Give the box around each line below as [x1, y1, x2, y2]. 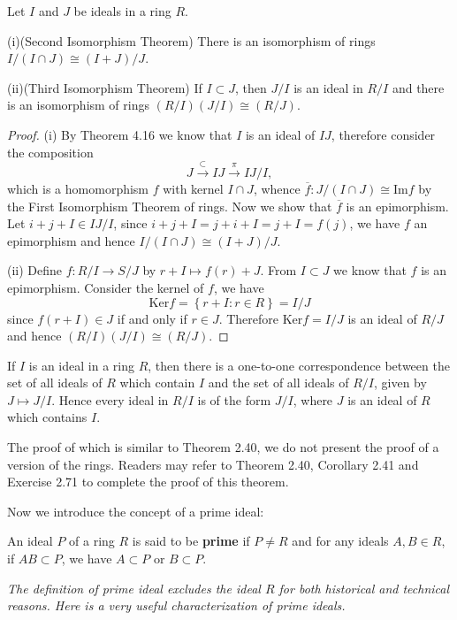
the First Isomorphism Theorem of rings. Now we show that [7, 196, 332, 215]
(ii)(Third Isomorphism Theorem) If [7, 78, 202, 96]
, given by [374, 373, 427, 392]
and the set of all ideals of [208, 373, 349, 392]
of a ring [69, 532, 115, 550]
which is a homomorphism [7, 179, 149, 197]
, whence [253, 179, 301, 197]
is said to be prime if [132, 532, 250, 550]
